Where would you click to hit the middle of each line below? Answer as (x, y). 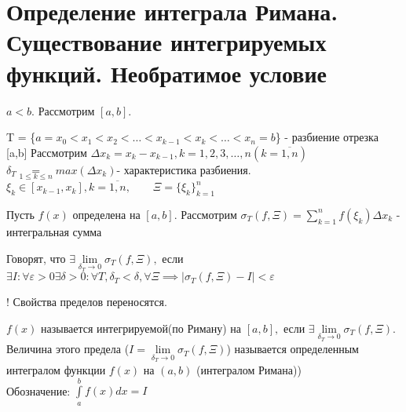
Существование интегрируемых (166, 42)
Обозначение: (38, 390)
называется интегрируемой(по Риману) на (141, 328)
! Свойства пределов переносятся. (87, 302)
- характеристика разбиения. (184, 169)
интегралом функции (56, 369)
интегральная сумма (54, 231)
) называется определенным (293, 349)
